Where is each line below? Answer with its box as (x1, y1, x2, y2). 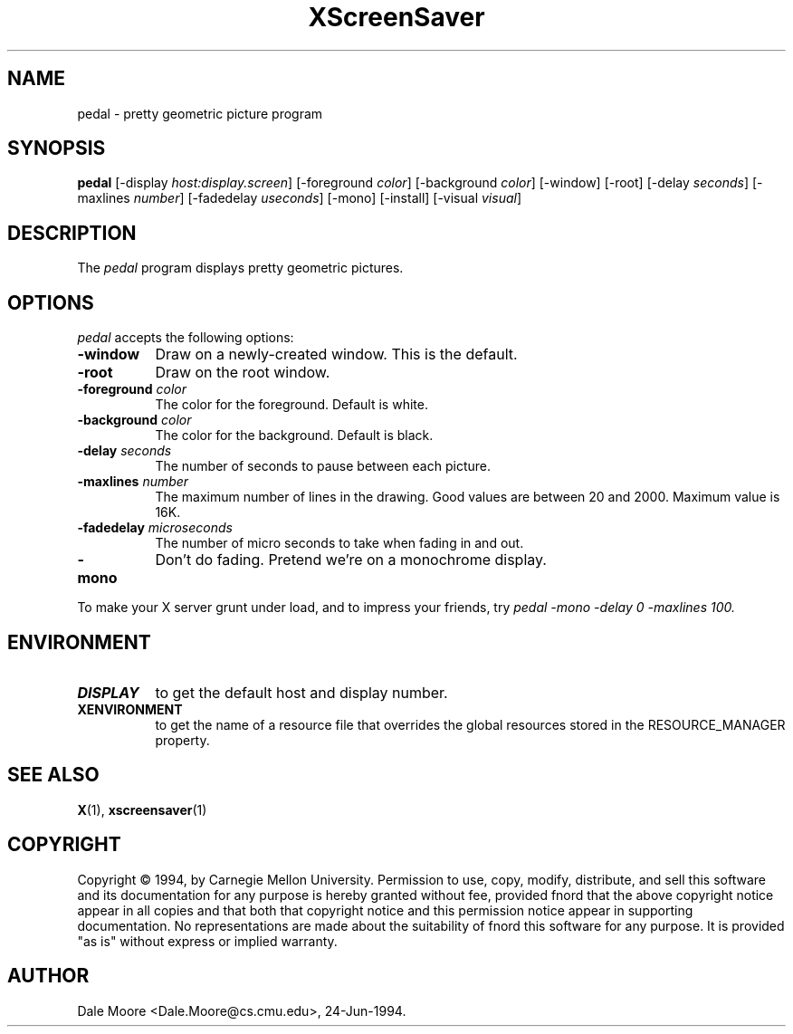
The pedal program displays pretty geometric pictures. (77, 260, 404, 276)
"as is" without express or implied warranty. (77, 933, 338, 949)
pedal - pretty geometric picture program (77, 105, 323, 121)
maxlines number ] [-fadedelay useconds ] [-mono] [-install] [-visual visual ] (77, 190, 522, 206)
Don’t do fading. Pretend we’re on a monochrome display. (155, 551, 547, 570)
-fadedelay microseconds (77, 520, 233, 536)
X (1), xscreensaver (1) (77, 801, 207, 818)
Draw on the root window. (155, 363, 330, 382)
